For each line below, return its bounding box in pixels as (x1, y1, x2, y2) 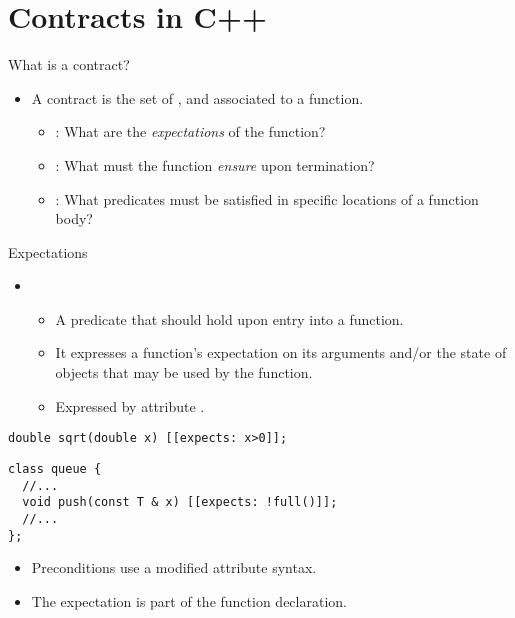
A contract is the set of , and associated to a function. (31, 87, 364, 108)
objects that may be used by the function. (55, 362, 313, 383)
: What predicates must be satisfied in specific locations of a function (55, 188, 479, 209)
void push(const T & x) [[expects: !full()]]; (22, 495, 338, 510)
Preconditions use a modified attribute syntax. (31, 557, 317, 578)
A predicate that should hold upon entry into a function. (55, 308, 404, 329)
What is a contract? (8, 54, 130, 75)
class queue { (8, 461, 102, 476)
